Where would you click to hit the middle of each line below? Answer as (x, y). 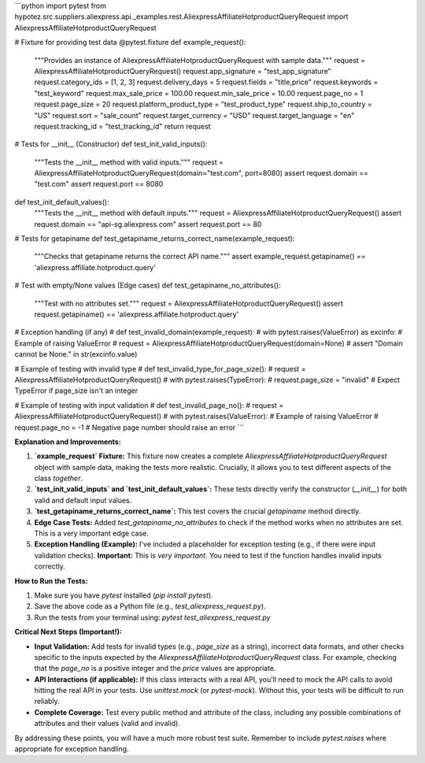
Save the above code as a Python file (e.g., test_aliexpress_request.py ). (150, 606)
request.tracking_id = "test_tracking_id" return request (123, 126)
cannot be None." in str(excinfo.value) (76, 354)
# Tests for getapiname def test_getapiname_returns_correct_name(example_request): (155, 239)
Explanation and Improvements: (68, 442)
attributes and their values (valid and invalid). (107, 724)
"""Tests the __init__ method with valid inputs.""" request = (129, 162)
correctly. (50, 566)
